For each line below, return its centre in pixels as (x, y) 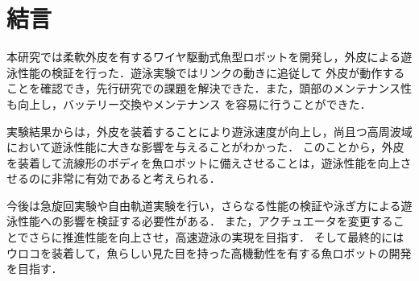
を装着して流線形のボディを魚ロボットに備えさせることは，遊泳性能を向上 (203, 162)
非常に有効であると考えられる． (136, 178)
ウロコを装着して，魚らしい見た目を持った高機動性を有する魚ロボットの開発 (209, 252)
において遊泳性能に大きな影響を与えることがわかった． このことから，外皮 (205, 147)
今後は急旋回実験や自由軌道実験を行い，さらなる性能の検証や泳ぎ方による (204, 205)
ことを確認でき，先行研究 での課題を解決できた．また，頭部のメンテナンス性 (209, 88)
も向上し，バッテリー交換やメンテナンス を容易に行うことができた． (189, 103)
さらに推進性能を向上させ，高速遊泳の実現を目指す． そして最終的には (216, 237)
